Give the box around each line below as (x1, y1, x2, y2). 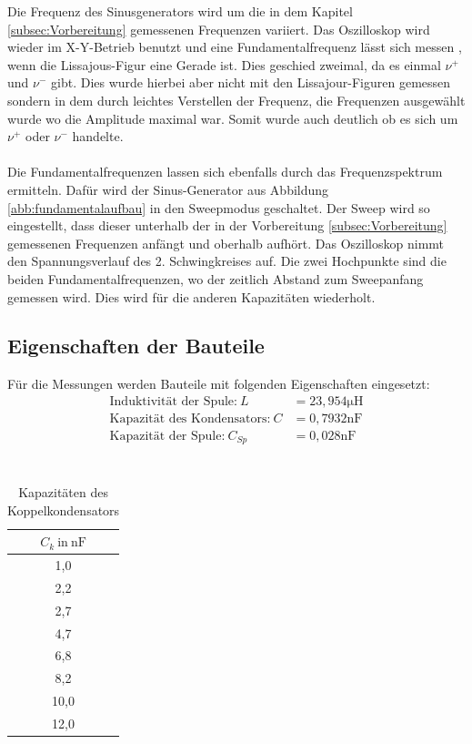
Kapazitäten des (18, 483, 108, 502)
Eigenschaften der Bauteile (7, 331, 265, 360)
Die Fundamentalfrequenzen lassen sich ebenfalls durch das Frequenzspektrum (7, 162, 443, 181)
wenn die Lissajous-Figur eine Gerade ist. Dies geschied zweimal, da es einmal (7, 55, 441, 74)
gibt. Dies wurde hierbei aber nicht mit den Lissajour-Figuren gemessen (51, 73, 451, 92)
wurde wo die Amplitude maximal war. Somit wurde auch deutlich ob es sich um (7, 108, 458, 127)
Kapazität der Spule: (109, 429, 226, 443)
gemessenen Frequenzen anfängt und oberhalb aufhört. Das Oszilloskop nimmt (7, 233, 445, 252)
